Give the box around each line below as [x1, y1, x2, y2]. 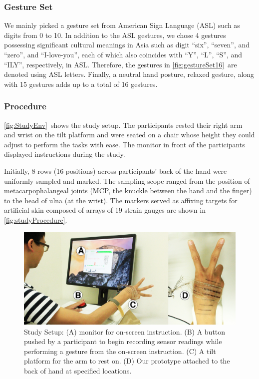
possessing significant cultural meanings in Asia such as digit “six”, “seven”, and [4, 39, 250, 50]
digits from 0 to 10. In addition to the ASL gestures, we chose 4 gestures [4, 29, 226, 40]
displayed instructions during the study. [4, 149, 125, 159]
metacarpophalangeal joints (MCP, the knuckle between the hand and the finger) [4, 185, 252, 196]
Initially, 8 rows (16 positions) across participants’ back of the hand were [4, 165, 227, 176]
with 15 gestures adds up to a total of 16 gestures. [4, 78, 158, 89]
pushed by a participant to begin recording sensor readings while [24, 336, 222, 347]
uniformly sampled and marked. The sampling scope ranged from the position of [4, 175, 250, 186]
